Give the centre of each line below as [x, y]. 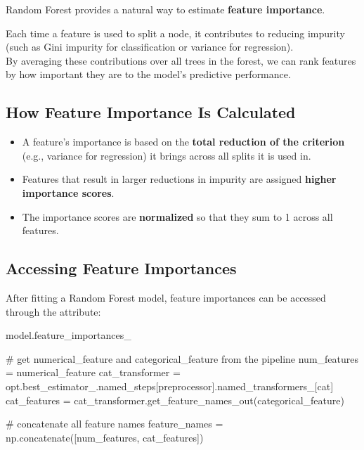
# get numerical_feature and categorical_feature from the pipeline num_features [182, 358]
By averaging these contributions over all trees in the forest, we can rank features [181, 60]
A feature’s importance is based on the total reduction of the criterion [183, 142]
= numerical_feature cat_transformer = [93, 372]
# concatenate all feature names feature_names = [115, 424]
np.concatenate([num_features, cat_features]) [105, 437]
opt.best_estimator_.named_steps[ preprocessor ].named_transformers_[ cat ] [170, 386]
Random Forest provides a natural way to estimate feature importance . [165, 9]
